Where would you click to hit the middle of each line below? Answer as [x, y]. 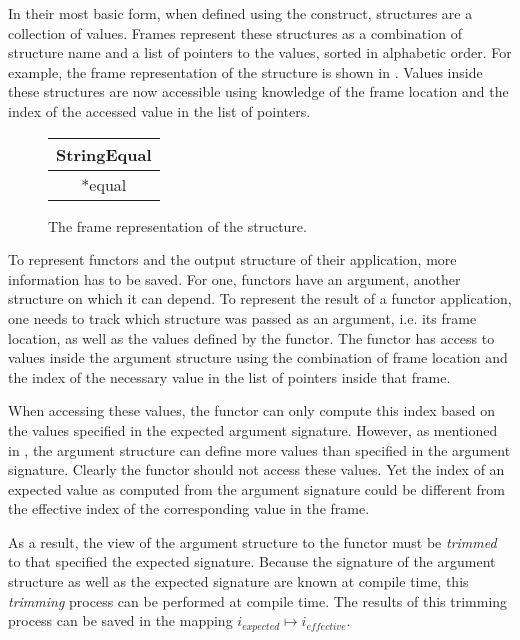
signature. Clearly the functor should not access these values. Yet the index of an [256, 469]
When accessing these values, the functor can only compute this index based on [251, 410]
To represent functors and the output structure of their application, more [232, 259]
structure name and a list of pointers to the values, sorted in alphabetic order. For [260, 52]
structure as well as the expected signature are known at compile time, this [238, 581]
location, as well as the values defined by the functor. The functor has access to [251, 337]
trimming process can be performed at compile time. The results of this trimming [258, 600]
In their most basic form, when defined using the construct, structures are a [240, 13]
